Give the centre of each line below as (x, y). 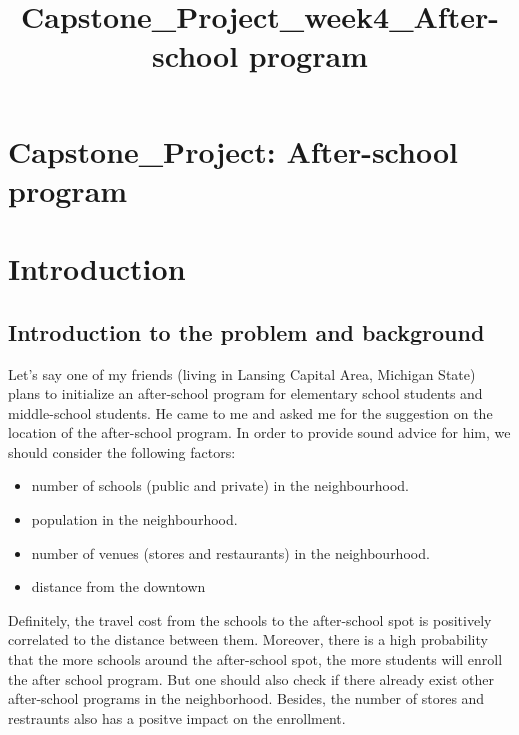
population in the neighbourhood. (134, 519)
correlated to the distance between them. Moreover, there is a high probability (248, 639)
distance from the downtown (118, 586)
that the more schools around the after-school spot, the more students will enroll (255, 659)
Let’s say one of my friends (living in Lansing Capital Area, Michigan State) (242, 373)
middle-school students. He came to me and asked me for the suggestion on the (250, 412)
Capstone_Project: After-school (233, 150)
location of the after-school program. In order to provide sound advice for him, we (259, 432)
